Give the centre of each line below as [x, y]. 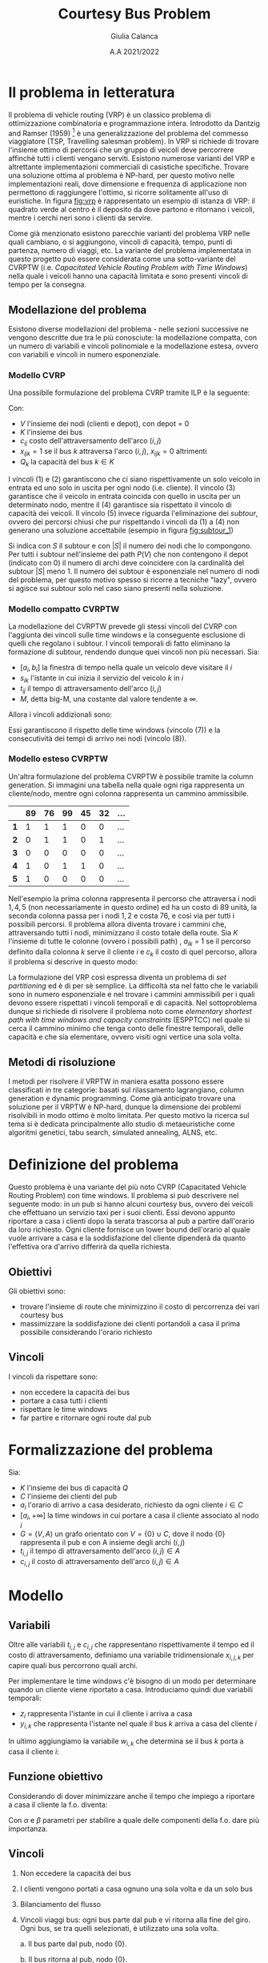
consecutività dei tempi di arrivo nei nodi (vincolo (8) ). [98, 738]
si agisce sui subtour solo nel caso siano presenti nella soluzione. [116, 588]
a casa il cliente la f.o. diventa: [58, 1804]
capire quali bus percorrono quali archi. [73, 1665]
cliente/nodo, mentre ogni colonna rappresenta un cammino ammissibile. [129, 793]
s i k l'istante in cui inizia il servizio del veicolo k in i [102, 679]
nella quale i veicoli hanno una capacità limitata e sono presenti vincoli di [128, 276]
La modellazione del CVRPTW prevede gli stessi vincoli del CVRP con [123, 626]
